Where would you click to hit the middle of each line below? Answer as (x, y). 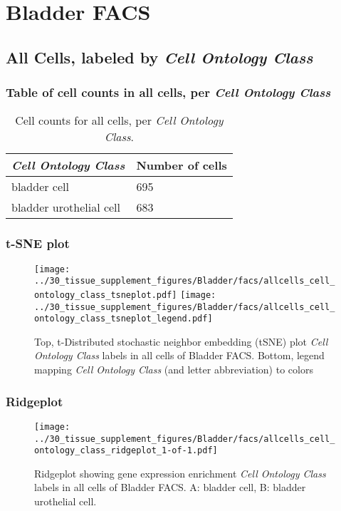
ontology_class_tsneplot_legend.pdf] (124, 319)
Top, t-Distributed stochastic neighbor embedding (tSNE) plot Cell (181, 341)
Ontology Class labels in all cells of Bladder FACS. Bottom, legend (179, 355)
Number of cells (182, 165)
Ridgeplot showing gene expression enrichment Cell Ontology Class (180, 473)
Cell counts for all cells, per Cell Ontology (119, 120)
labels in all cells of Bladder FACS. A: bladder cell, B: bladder (170, 487)
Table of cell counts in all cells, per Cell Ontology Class (168, 92)
